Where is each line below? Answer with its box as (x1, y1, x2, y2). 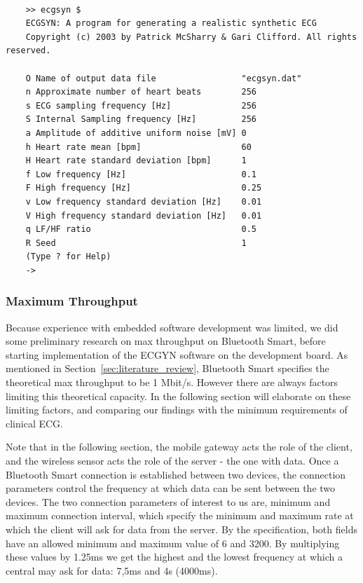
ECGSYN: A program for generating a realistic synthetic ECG (25, 18, 317, 29)
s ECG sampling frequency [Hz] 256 (25, 100, 256, 111)
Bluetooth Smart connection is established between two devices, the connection (6, 467, 346, 481)
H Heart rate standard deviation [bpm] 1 (25, 156, 247, 166)
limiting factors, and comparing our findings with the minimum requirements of (6, 402, 348, 417)
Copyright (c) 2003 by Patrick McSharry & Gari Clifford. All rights (25, 32, 357, 42)
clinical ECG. (6, 416, 63, 430)
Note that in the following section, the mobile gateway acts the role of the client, (6, 439, 352, 454)
